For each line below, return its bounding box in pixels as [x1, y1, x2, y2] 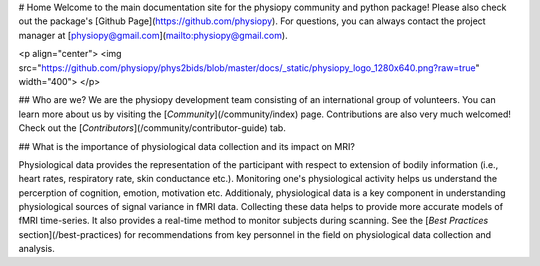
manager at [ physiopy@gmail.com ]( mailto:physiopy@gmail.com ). [18, 29, 289, 41]
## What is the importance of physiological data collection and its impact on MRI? [18, 140, 355, 152]
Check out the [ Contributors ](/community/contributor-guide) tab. [18, 122, 287, 134]
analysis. [18, 243, 55, 255]
